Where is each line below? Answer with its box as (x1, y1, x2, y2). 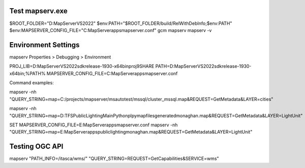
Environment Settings (9, 41, 80, 49)
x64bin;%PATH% (9, 70, 46, 76)
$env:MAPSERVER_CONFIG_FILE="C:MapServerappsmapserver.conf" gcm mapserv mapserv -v (9, 27, 212, 33)
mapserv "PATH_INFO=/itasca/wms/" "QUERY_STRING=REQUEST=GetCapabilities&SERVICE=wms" (9, 155, 219, 162)
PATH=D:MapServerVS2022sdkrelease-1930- (155, 63, 252, 70)
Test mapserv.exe (9, 7, 68, 15)
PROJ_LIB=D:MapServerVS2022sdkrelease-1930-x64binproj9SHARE (9, 63, 155, 70)
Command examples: (9, 79, 54, 86)
